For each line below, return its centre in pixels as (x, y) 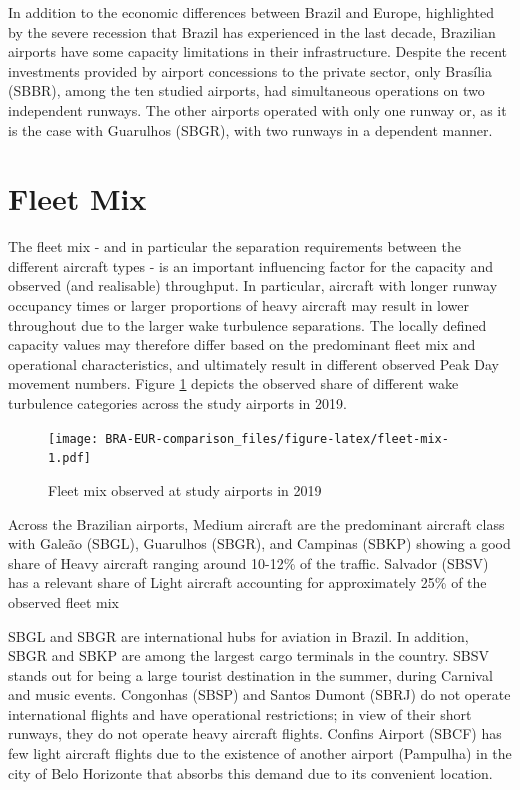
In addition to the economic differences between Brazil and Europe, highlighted (251, 12)
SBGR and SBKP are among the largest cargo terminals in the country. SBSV (248, 655)
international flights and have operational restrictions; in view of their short (240, 713)
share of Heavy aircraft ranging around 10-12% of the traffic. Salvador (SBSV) (248, 562)
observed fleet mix (63, 601)
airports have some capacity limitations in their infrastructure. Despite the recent (258, 51)
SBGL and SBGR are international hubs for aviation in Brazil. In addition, (238, 635)
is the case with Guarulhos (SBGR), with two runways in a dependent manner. (250, 129)
